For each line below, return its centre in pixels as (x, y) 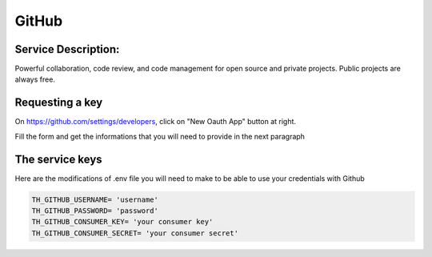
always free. (35, 79)
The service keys (59, 159)
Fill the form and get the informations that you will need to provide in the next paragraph (160, 136)
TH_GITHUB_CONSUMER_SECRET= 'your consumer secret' (135, 233)
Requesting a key (59, 103)
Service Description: (67, 49)
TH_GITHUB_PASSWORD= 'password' (95, 211)
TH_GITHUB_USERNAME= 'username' (95, 199)
